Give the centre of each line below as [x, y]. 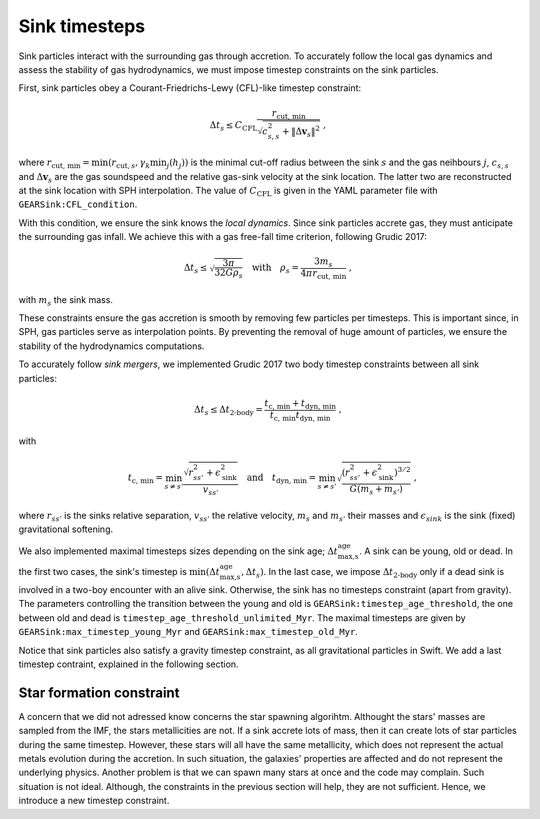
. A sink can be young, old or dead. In [436, 551]
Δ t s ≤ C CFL [233, 126]
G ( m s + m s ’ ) [376, 490]
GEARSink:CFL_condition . [78, 204]
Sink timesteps [81, 26]
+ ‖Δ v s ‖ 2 [300, 131]
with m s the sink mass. [66, 300]
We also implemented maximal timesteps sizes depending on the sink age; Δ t [178, 551]
